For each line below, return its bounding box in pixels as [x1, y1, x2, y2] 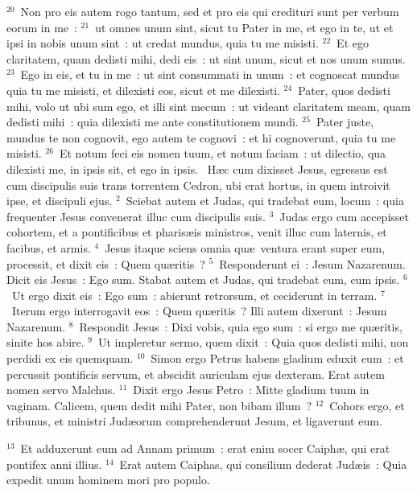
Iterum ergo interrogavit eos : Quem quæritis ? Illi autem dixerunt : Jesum [11, 302, 387, 319]
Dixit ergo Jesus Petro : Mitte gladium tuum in [133, 381, 370, 398]
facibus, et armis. [6, 239, 91, 256]
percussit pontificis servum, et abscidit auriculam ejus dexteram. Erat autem [6, 365, 385, 382]
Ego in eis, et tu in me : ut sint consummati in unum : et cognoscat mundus [20, 66, 400, 83]
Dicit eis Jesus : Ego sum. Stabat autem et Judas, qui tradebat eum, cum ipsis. [6, 271, 400, 288]
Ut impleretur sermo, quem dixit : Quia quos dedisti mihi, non [97, 334, 409, 351]
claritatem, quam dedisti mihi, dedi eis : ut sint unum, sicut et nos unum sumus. [6, 50, 406, 67]
